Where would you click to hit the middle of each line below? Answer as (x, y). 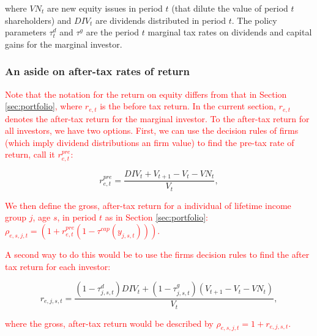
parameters (26, 32)
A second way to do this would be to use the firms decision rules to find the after (157, 254)
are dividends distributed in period (161, 20)
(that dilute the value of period (230, 8)
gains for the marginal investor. (64, 44)
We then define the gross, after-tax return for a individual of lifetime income (148, 205)
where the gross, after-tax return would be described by (109, 323)
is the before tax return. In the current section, (188, 106)
